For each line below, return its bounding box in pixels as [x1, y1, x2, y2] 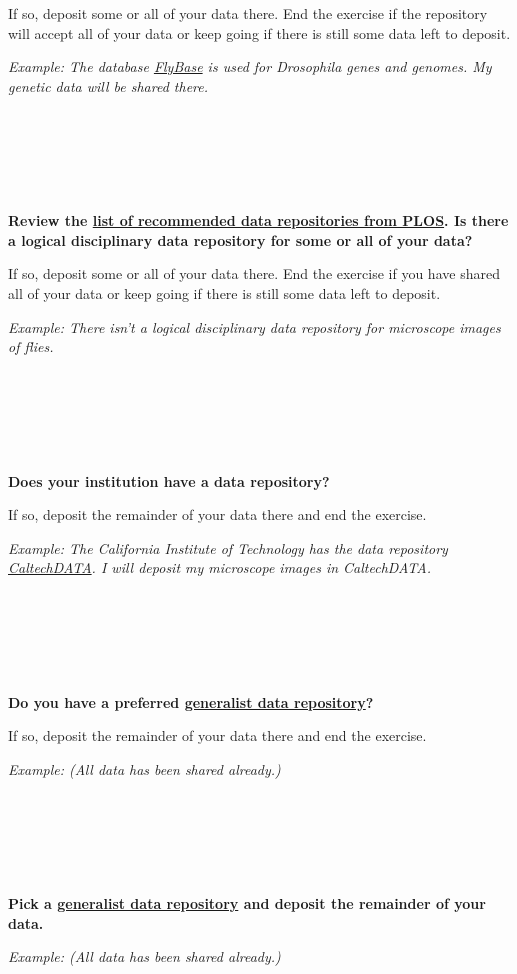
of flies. [8, 336, 54, 357]
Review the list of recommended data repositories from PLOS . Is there [8, 210, 509, 231]
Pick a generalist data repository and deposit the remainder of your [8, 893, 486, 914]
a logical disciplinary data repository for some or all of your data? [8, 229, 473, 250]
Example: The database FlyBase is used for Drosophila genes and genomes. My [8, 56, 492, 77]
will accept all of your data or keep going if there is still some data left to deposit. [8, 22, 511, 43]
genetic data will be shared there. [8, 75, 209, 96]
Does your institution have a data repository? [8, 470, 330, 491]
